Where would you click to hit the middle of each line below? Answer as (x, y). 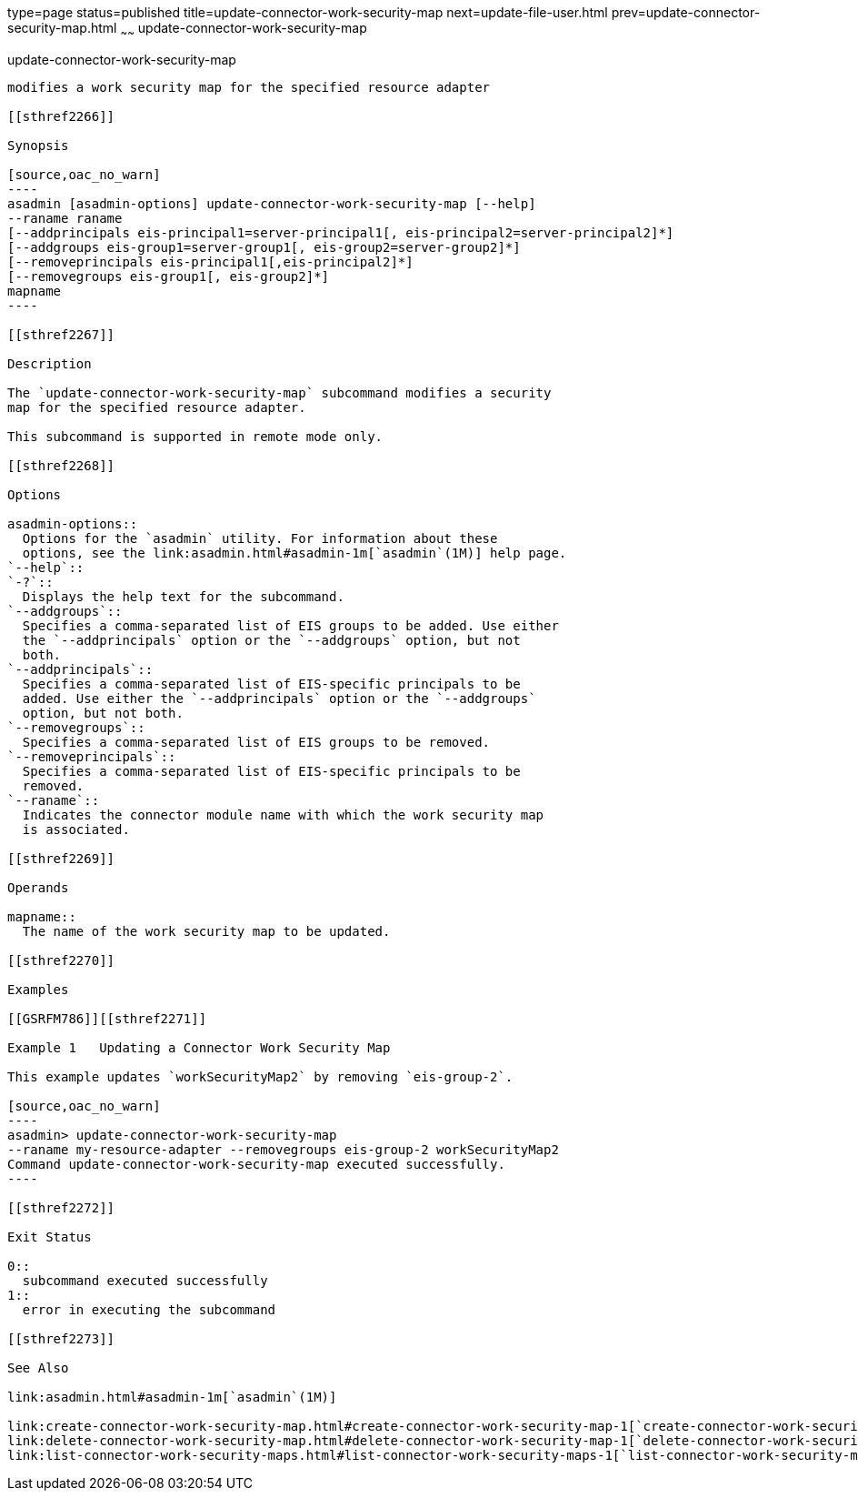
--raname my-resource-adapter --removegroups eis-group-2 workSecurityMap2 (283, 1149)
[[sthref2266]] (61, 116)
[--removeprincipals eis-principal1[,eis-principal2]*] (210, 261)
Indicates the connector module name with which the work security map (283, 814)
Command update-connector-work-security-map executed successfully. (256, 1164)
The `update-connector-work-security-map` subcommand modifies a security (279, 392)
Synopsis (38, 145)
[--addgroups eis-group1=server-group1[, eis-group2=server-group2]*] (264, 247)
